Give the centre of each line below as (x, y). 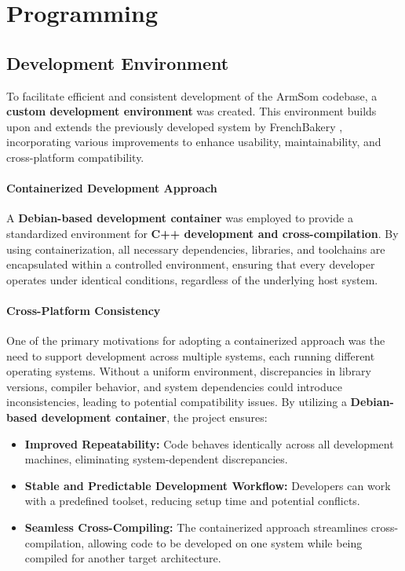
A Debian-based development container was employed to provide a (180, 218)
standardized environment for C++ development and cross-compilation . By (202, 233)
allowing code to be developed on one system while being (225, 542)
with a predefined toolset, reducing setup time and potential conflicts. (192, 501)
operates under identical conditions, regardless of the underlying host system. (192, 279)
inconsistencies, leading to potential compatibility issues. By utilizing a (177, 402)
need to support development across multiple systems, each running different (191, 355)
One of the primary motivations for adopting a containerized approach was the (196, 340)
